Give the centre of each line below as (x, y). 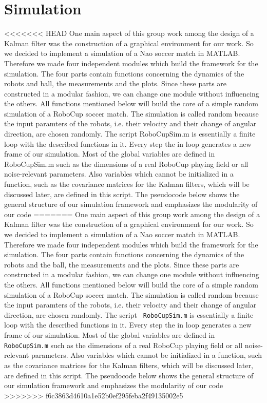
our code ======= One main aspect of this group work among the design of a (132, 214)
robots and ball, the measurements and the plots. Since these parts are (116, 83)
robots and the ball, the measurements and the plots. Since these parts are (122, 264)
